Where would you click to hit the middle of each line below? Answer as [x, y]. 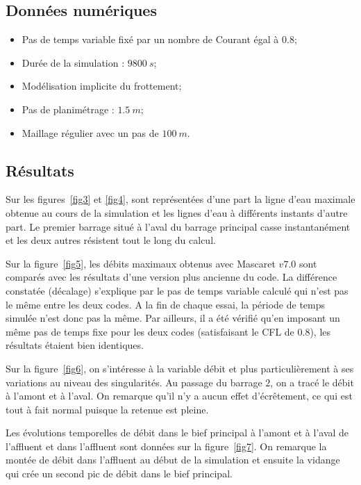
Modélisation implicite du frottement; [102, 86]
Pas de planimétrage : [68, 109]
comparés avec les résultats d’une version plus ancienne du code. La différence [171, 277]
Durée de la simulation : [73, 62]
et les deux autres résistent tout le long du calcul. [111, 240]
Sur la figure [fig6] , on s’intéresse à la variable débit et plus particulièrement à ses [180, 368]
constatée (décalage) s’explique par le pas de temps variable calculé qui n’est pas [177, 290]
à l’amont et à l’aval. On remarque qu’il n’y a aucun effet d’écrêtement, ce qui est [179, 396]
